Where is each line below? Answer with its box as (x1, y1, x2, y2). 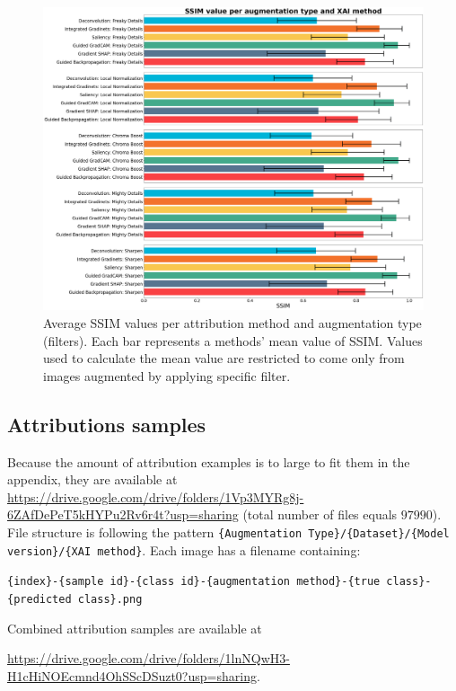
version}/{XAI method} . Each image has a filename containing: (7, 540, 361, 559)
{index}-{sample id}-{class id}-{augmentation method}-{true (7, 575, 381, 589)
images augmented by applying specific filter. (43, 366, 291, 385)
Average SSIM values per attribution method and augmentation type (43, 314, 422, 332)
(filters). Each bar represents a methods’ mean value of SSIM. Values (43, 331, 423, 350)
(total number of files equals (242, 505, 398, 524)
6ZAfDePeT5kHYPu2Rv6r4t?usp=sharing (7, 505, 239, 524)
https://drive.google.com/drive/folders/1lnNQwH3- (7, 649, 290, 668)
